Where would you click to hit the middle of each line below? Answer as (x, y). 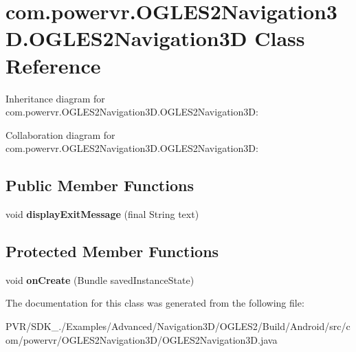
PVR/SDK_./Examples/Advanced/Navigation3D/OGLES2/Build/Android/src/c (178, 326)
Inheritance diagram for (55, 98)
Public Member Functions (100, 185)
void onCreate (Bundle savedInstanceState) (100, 279)
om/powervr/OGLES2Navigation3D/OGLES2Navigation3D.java (142, 339)
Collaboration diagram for (60, 134)
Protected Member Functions (112, 251)
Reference (53, 65)
